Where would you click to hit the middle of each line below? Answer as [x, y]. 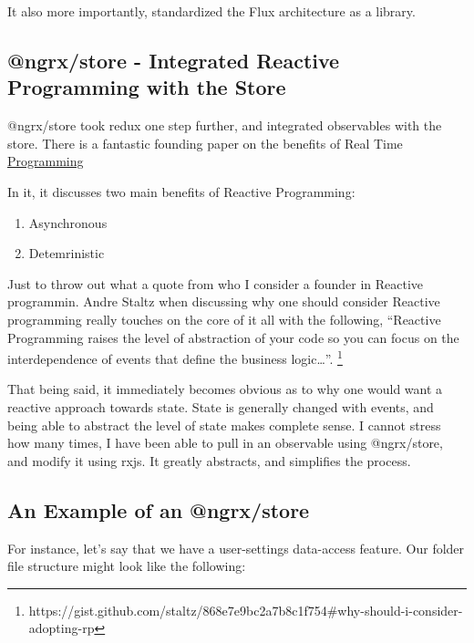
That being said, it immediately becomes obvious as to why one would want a [225, 389]
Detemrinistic [67, 253]
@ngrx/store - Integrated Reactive [174, 60]
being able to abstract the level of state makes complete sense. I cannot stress [224, 425]
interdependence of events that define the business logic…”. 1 [175, 357]
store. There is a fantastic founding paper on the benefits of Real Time [205, 143]
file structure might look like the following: [127, 566]
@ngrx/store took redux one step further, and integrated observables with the [225, 125]
